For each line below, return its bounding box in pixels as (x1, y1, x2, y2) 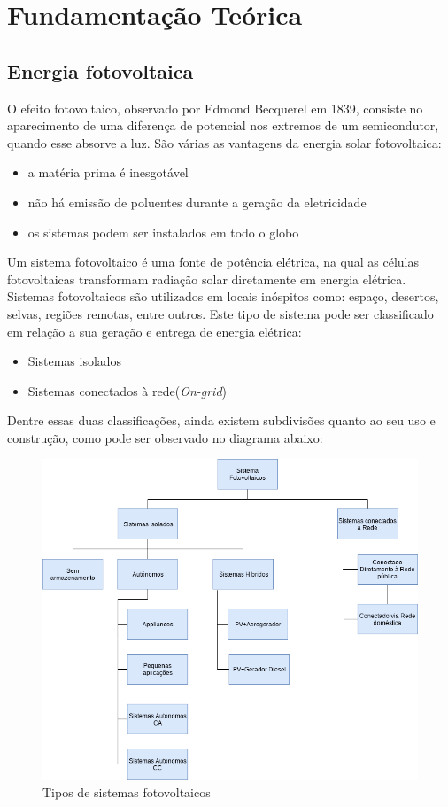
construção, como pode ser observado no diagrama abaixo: (7, 428, 323, 446)
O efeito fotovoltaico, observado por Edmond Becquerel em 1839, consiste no (7, 98, 423, 117)
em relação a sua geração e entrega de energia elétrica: (7, 322, 302, 340)
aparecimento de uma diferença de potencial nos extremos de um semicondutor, (7, 116, 439, 135)
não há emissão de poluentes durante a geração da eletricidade (27, 192, 367, 211)
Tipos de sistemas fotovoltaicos (42, 782, 211, 801)
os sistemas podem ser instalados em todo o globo (27, 222, 299, 241)
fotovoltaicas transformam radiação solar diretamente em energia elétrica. (7, 269, 406, 288)
